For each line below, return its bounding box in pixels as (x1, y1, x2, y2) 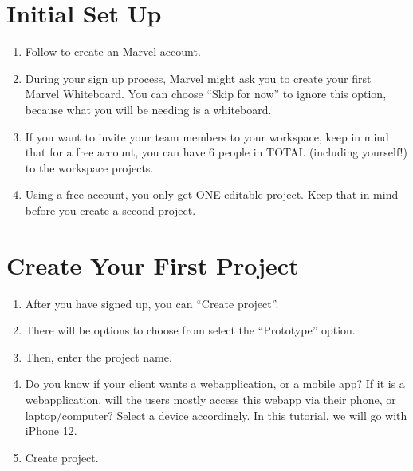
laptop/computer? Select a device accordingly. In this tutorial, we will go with (25, 406, 407, 423)
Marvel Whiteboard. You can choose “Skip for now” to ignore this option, (25, 85, 387, 102)
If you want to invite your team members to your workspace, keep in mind (25, 128, 389, 144)
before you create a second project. (25, 201, 196, 218)
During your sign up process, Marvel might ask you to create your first (25, 69, 372, 86)
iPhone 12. (25, 422, 77, 439)
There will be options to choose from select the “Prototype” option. (25, 322, 356, 338)
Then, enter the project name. (25, 348, 172, 365)
